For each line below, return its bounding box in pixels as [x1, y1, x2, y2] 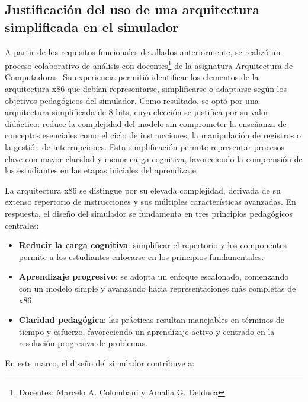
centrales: [5, 219, 39, 231]
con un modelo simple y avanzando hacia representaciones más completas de [18, 281, 296, 294]
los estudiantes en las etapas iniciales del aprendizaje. [5, 164, 198, 176]
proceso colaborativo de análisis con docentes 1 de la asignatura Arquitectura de [5, 58, 293, 71]
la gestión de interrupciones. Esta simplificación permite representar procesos [5, 141, 284, 153]
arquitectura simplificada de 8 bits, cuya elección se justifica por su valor [5, 106, 269, 118]
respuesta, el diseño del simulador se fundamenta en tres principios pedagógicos [5, 207, 293, 219]
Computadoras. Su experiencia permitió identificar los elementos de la [5, 71, 259, 83]
